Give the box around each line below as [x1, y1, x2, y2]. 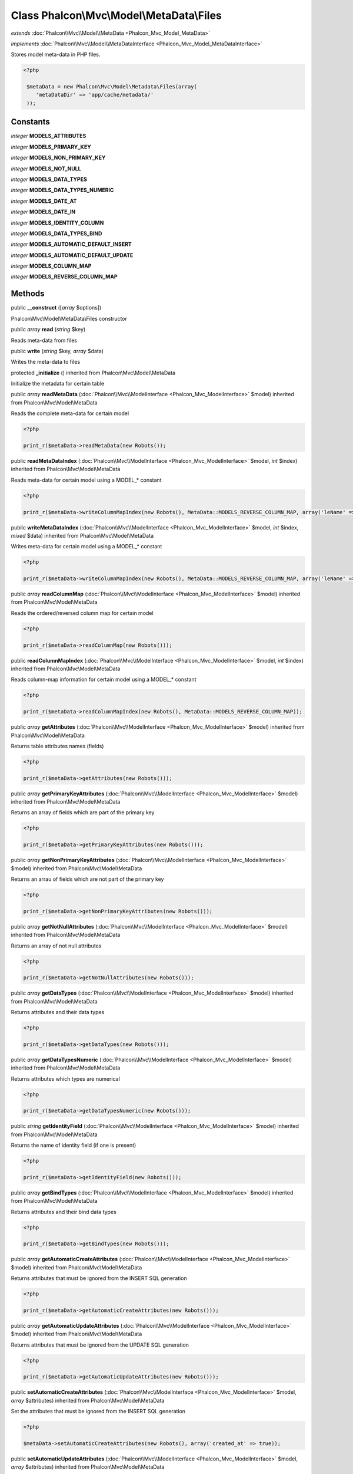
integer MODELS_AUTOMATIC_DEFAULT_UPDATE [11, 251, 134, 259]
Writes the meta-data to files [11, 358, 81, 366]
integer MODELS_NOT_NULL [11, 165, 82, 172]
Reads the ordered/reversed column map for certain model [11, 609, 154, 616]
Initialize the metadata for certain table [11, 380, 105, 387]
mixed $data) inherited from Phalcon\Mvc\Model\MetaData [11, 532, 154, 539]
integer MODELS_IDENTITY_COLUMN [11, 219, 104, 226]
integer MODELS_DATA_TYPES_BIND [11, 230, 102, 237]
